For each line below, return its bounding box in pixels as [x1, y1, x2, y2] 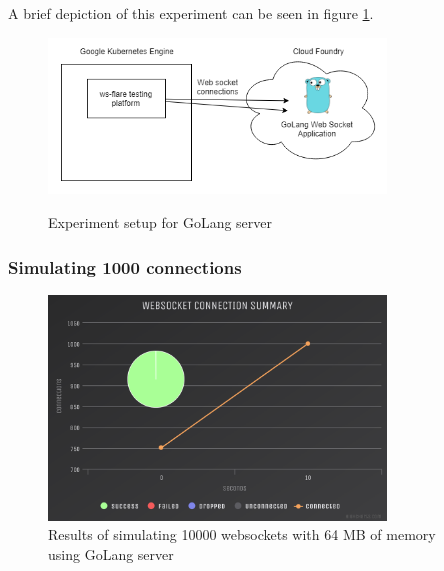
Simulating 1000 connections [8, 254, 242, 279]
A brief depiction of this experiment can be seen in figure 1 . [8, 3, 374, 23]
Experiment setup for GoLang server [48, 212, 273, 233]
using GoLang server [48, 543, 174, 564]
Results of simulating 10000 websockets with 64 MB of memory [48, 524, 436, 545]
